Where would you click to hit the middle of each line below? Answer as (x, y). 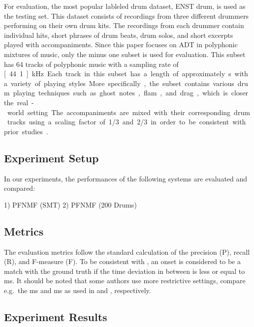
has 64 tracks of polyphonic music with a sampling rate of (91, 64)
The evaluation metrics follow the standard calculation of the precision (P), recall (127, 252)
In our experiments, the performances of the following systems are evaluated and (126, 178)
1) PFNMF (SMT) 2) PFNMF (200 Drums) (70, 204)
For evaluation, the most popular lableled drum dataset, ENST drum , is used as (125, 6)
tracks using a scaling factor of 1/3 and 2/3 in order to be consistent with (127, 122)
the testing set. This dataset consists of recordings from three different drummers (127, 15)
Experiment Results (56, 316)
